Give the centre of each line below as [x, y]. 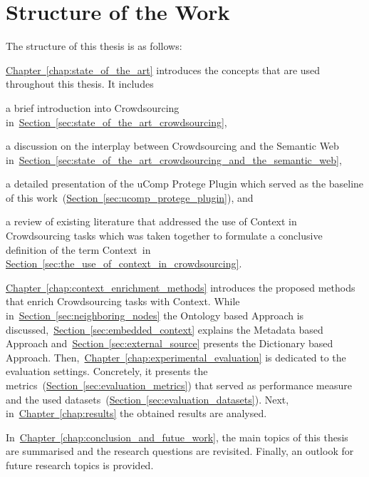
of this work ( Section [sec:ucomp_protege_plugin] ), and [130, 197]
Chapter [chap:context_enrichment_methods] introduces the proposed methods [181, 287]
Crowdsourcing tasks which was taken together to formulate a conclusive [164, 236]
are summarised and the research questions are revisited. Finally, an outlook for [180, 451]
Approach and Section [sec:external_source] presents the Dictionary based [170, 343]
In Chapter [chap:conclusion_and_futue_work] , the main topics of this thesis [177, 437]
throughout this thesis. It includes [80, 84]
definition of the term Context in [78, 249]
